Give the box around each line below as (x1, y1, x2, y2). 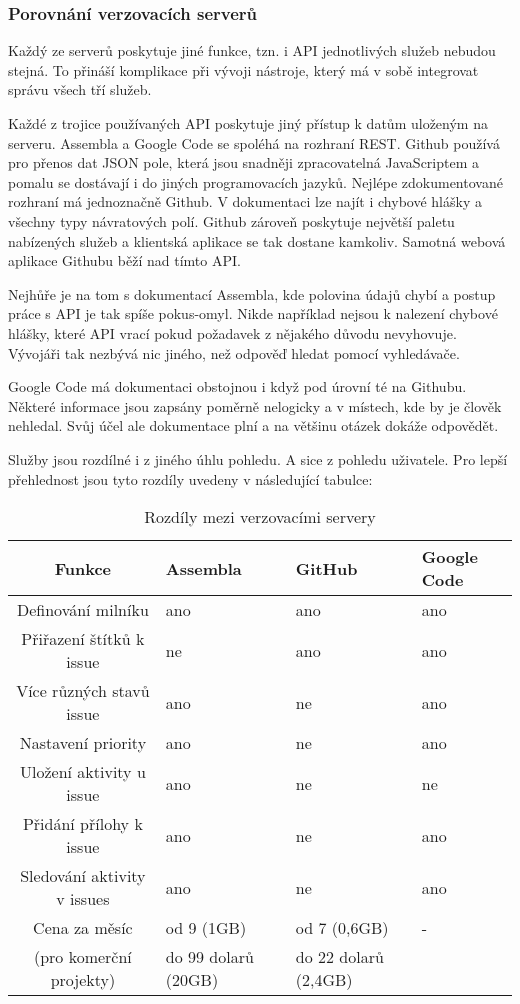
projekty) (50, 968, 116, 992)
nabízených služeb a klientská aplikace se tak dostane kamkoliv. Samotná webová (8, 230, 506, 251)
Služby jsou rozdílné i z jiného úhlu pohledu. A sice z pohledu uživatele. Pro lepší (8, 448, 508, 469)
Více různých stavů (16, 679, 150, 703)
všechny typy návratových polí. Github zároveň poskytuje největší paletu (8, 210, 455, 231)
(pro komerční (33, 945, 132, 969)
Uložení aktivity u (19, 760, 146, 784)
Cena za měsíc (33, 916, 133, 940)
